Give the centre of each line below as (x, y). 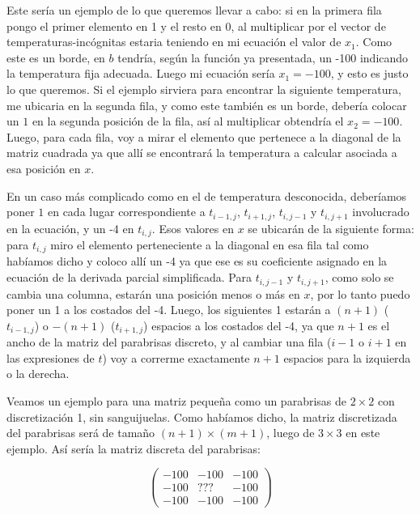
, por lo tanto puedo (360, 293)
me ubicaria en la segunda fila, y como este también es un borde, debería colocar (207, 105)
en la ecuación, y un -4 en (70, 228)
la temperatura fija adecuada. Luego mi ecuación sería (141, 73)
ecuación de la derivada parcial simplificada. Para (129, 277)
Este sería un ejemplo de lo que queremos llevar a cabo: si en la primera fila (194, 10)
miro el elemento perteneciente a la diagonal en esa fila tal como (210, 245)
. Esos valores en (193, 228)
